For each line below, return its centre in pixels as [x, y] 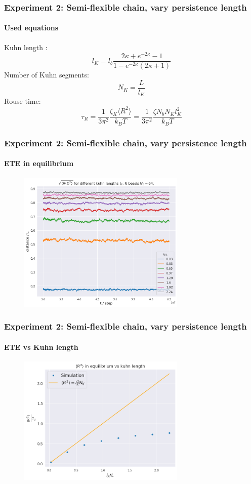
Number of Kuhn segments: [47, 75]
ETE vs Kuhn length [41, 347]
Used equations [31, 28]
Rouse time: [23, 101]
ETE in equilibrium [39, 163]
